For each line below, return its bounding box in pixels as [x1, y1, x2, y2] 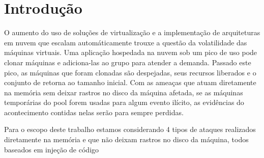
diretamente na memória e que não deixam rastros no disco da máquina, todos [4, 134, 249, 145]
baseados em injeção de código [4, 144, 99, 154]
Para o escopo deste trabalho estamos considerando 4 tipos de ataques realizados [4, 124, 256, 135]
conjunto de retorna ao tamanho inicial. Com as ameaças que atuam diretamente [4, 77, 256, 88]
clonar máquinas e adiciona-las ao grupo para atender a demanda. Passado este [4, 57, 251, 67]
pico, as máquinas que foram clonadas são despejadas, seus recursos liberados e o [4, 67, 256, 77]
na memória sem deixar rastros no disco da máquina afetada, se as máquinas [4, 87, 243, 97]
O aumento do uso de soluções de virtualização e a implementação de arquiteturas [4, 27, 260, 38]
